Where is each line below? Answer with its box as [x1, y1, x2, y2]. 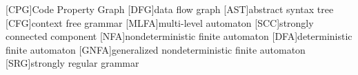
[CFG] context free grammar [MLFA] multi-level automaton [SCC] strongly [6, 15, 314, 30]
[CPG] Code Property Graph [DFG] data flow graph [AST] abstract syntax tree [6, 2, 334, 16]
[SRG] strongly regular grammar [6, 56, 139, 70]
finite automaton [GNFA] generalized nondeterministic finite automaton [6, 42, 306, 56]
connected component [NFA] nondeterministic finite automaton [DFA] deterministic [6, 29, 352, 43]
